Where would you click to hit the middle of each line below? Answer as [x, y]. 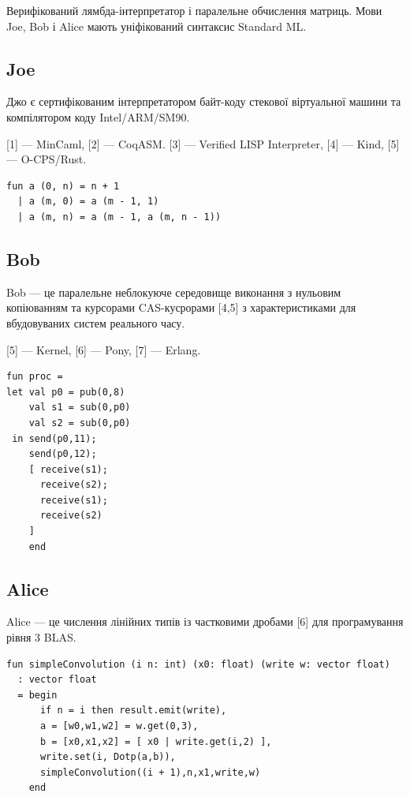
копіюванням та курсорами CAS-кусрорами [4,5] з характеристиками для [181, 307]
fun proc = [35, 377]
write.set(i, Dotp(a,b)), [108, 757]
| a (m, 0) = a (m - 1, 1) [88, 202]
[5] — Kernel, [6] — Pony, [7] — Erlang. [104, 349]
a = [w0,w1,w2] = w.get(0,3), [119, 726]
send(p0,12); [63, 454]
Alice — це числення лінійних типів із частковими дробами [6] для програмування [205, 621]
